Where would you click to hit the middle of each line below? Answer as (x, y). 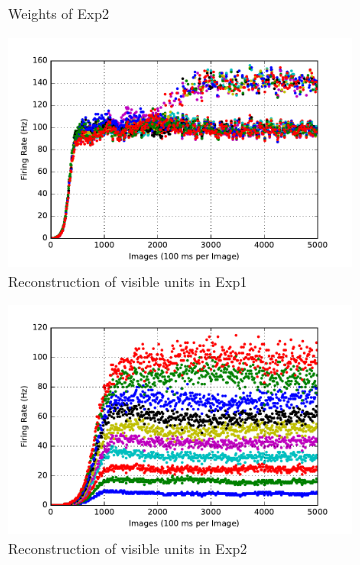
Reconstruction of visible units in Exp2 (128, 548)
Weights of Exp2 (59, 13)
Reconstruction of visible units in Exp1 (128, 280)
